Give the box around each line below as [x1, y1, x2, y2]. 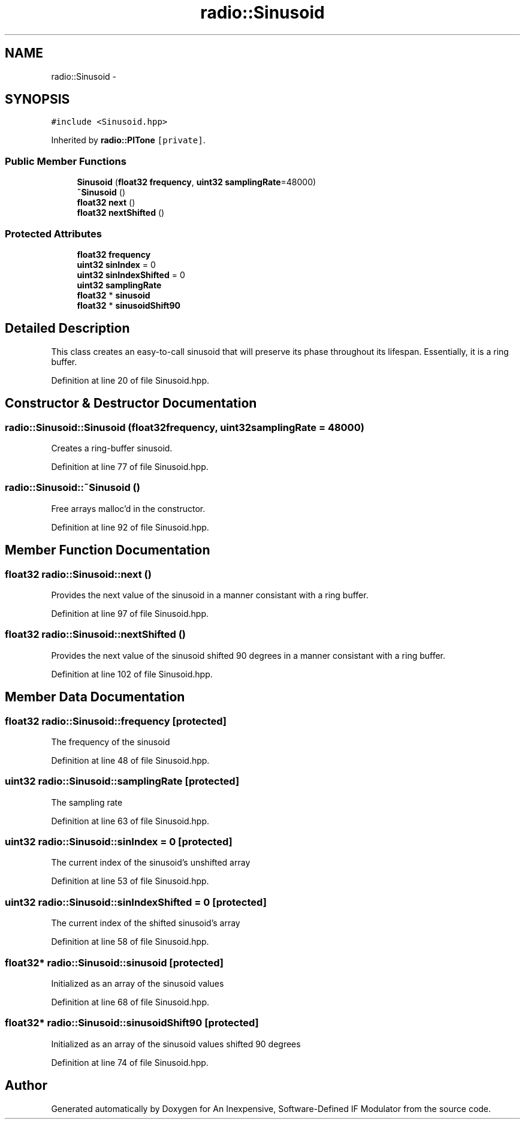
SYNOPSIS [5, 92, 70, 107]
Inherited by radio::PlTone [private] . [51, 135, 206, 146]
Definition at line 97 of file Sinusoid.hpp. [51, 608, 209, 619]
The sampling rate [51, 797, 123, 807]
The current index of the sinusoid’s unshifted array [51, 857, 251, 868]
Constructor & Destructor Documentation [5, 396, 257, 411]
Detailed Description [5, 321, 130, 336]
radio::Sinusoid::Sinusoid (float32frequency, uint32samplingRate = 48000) [5, 421, 364, 433]
